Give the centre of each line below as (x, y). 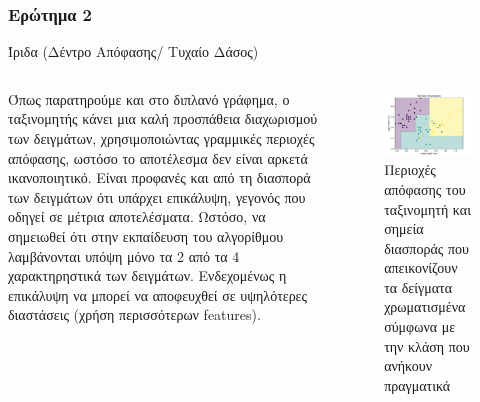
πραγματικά (417, 384)
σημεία (404, 228)
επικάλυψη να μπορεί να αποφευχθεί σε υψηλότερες (158, 294)
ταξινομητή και (427, 208)
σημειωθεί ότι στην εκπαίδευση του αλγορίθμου (146, 235)
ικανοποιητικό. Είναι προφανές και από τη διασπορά (159, 177)
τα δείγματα (418, 286)
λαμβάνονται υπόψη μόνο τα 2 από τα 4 (124, 255)
